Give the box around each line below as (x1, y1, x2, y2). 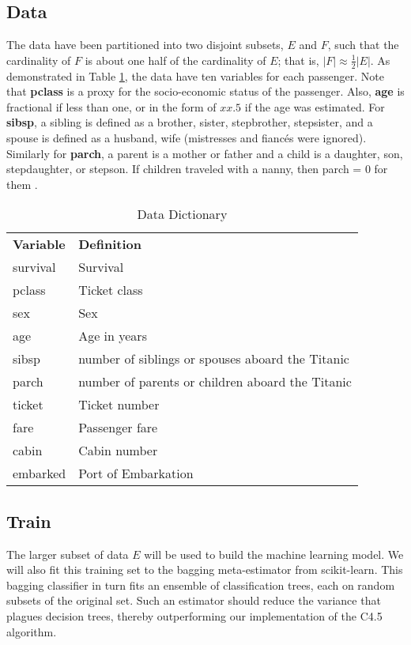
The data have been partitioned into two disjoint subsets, (6, 36, 284, 53)
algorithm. (6, 623, 57, 639)
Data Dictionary (137, 205, 228, 224)
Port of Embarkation (78, 464, 194, 483)
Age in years (78, 326, 147, 345)
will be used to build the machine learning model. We (144, 545, 404, 562)
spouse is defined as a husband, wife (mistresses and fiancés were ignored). (6, 130, 367, 145)
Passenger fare (78, 418, 158, 437)
